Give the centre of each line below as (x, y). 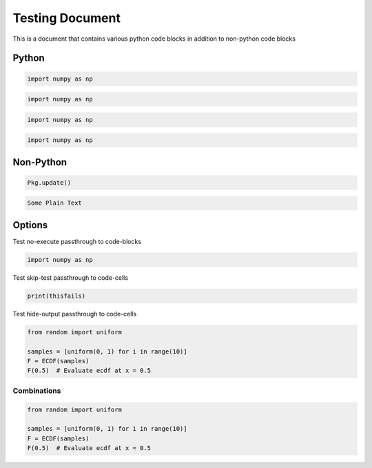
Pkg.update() (49, 182)
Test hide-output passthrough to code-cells (75, 314)
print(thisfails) (56, 296)
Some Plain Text (55, 203)
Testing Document (66, 18)
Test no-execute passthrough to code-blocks (77, 241)
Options (30, 225)
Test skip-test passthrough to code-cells (71, 277)
